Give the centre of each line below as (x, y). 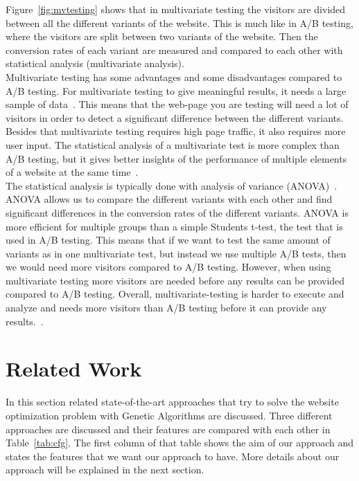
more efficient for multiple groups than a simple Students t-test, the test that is (174, 226)
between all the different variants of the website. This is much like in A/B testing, (179, 22)
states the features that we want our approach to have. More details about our (173, 456)
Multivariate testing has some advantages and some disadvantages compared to (174, 76)
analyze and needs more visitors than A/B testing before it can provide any (166, 308)
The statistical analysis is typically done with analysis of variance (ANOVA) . (172, 185)
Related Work (74, 369)
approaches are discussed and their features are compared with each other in (168, 429)
